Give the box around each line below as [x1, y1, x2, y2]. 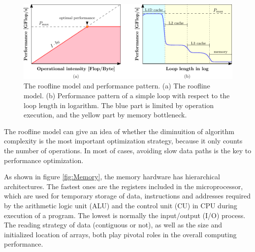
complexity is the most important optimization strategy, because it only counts [4, 136, 243, 146]
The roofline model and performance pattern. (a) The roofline [24, 81, 210, 91]
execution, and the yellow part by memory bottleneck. [24, 110, 187, 120]
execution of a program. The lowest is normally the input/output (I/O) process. [4, 210, 246, 220]
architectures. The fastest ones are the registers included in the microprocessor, [4, 181, 243, 191]
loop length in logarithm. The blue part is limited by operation [24, 100, 214, 110]
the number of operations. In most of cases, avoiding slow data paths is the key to [4, 145, 252, 155]
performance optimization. [4, 155, 84, 165]
